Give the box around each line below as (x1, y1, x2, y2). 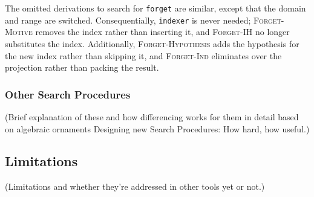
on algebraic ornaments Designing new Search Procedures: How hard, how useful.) (5, 122, 310, 135)
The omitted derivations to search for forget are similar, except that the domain (5, 2, 306, 14)
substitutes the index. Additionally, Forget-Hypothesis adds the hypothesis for (5, 37, 299, 50)
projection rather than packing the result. (5, 61, 159, 74)
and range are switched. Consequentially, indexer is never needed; (5, 13, 251, 26)
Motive (5, 25, 33, 38)
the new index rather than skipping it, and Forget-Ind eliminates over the (5, 49, 282, 62)
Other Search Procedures (5, 86, 131, 102)
